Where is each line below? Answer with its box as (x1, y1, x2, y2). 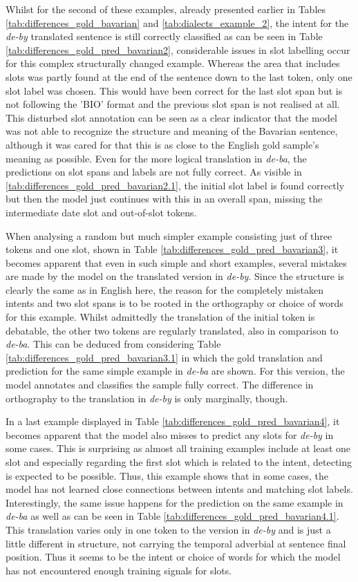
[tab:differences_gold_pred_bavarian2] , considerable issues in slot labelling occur (6, 42, 350, 57)
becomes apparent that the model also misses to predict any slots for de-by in (6, 427, 334, 442)
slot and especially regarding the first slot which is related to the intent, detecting (6, 455, 352, 469)
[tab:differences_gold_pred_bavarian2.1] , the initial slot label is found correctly (6, 178, 345, 192)
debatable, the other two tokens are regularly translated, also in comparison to (6, 323, 339, 337)
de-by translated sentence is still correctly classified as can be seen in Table (6, 29, 323, 44)
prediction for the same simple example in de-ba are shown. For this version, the (6, 364, 345, 378)
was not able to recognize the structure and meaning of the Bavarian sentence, (6, 124, 338, 138)
